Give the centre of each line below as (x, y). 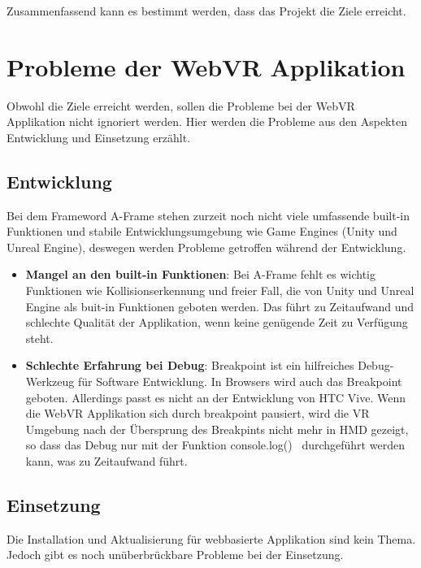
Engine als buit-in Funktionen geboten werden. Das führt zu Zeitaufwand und (220, 306)
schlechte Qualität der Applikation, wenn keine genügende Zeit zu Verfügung (217, 322)
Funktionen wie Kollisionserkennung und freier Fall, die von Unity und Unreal (220, 291)
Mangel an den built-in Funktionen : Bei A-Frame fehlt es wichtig (200, 274)
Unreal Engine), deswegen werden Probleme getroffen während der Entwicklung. (206, 247)
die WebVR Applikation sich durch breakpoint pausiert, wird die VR (197, 413)
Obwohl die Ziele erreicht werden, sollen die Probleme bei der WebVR (181, 105)
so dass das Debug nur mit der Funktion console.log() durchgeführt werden (215, 445)
